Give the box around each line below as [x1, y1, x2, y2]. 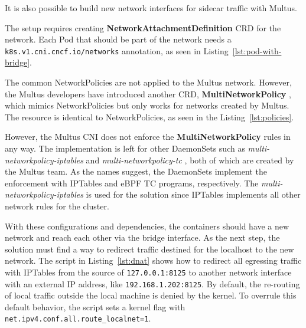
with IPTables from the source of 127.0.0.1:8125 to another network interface [5, 265, 292, 278]
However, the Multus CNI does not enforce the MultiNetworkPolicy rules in [5, 130, 291, 143]
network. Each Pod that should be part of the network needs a [5, 33, 232, 45]
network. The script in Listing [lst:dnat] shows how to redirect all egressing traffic [5, 254, 302, 267]
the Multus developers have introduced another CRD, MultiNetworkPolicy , [5, 87, 291, 100]
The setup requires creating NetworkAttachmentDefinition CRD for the [5, 21, 281, 34]
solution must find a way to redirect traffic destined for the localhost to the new [5, 242, 294, 255]
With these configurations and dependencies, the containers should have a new [5, 219, 289, 232]
